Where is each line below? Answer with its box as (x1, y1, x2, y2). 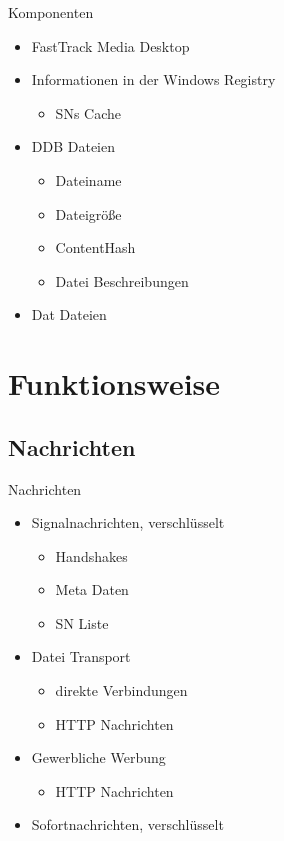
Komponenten (8, 2, 94, 22)
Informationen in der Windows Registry (31, 69, 276, 90)
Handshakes (55, 545, 128, 566)
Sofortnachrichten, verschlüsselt (31, 814, 224, 835)
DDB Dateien (31, 136, 116, 157)
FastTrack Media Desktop (31, 35, 190, 56)
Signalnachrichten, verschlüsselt (31, 512, 225, 533)
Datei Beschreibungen (55, 270, 189, 291)
